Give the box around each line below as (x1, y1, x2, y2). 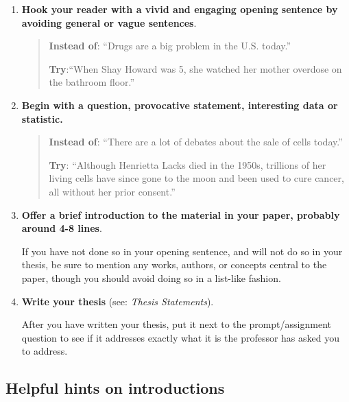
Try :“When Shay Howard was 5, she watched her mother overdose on (49, 61, 342, 75)
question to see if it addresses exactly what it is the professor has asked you (21, 330, 340, 344)
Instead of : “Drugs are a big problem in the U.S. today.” (49, 38, 291, 53)
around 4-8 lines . (21, 221, 102, 235)
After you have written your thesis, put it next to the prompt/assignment (21, 317, 331, 331)
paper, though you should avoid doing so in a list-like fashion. (21, 270, 281, 285)
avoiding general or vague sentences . (21, 15, 197, 29)
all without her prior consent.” (49, 184, 176, 198)
